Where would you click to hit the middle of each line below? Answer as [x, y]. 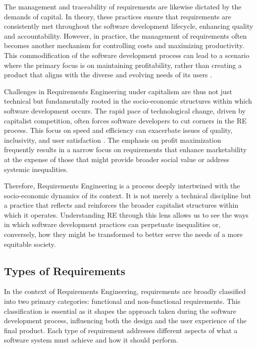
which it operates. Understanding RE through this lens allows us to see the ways [126, 214]
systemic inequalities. [36, 169]
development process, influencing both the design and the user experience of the [125, 320]
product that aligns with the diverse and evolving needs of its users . [108, 75]
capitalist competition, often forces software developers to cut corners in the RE [125, 120]
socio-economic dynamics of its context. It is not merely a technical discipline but [128, 195]
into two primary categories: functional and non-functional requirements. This [122, 301]
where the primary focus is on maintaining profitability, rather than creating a [123, 65]
